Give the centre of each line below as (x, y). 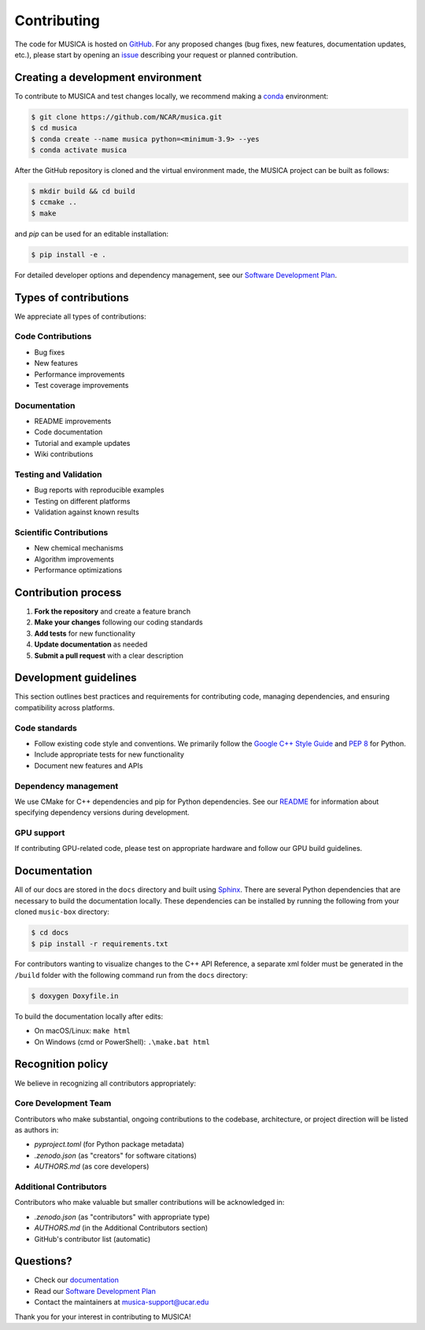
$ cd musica (54, 128)
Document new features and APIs (89, 765)
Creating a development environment (108, 77)
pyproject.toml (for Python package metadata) (109, 1144)
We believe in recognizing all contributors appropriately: (105, 1083)
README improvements (73, 422)
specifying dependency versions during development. (102, 812)
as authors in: (37, 1130)
